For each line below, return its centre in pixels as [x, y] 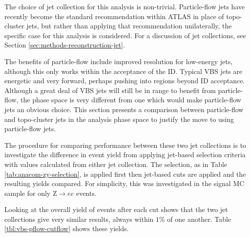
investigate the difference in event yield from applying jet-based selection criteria [125, 154]
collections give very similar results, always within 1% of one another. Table [118, 219]
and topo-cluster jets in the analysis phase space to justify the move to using [119, 119]
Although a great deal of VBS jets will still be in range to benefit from [110, 90]
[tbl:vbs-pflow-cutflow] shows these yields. [67, 228]
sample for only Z [31, 193]
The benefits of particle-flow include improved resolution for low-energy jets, [119, 61]
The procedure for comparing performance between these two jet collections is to [125, 145]
